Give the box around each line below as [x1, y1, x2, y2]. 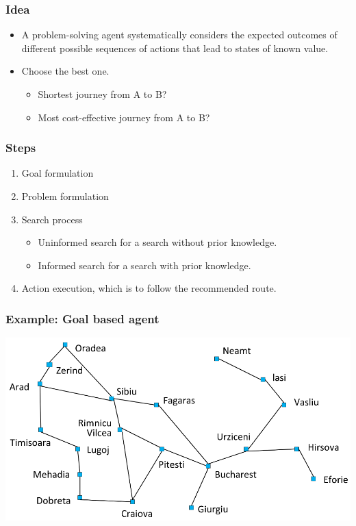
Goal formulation [21, 166, 94, 180]
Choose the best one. [21, 64, 110, 78]
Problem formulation [21, 189, 109, 203]
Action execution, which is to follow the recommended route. [21, 281, 277, 295]
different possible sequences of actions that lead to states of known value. [21, 40, 329, 55]
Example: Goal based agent [5, 310, 160, 327]
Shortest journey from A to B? [38, 87, 167, 101]
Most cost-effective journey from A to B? [38, 110, 210, 124]
